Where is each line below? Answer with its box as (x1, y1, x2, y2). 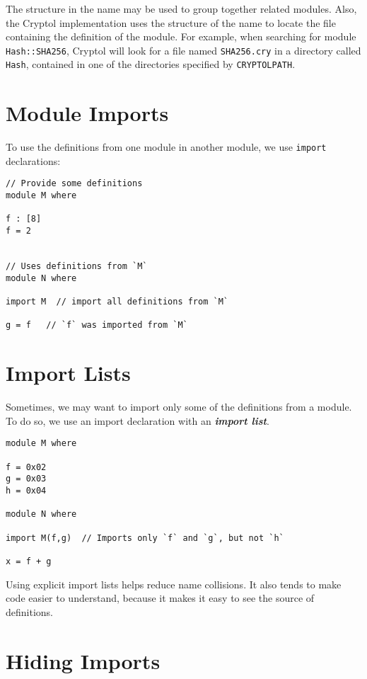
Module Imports (6, 98, 169, 127)
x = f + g (6, 556, 52, 566)
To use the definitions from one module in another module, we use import (6, 139, 327, 154)
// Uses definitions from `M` (6, 261, 148, 272)
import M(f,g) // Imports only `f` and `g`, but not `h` (6, 532, 284, 543)
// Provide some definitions (6, 178, 143, 189)
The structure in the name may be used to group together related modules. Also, (6, 1, 357, 16)
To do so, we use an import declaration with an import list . (6, 413, 269, 428)
